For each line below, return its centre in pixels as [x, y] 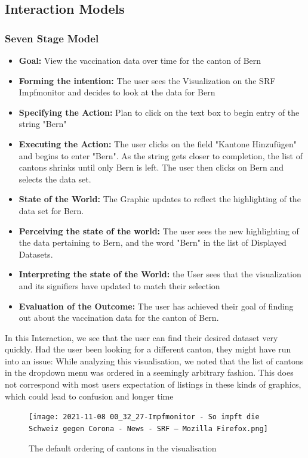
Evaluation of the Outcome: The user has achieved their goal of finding [156, 306]
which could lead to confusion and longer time [89, 396]
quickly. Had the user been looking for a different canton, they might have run [148, 349]
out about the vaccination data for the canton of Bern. [119, 318]
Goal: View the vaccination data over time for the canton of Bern [140, 60]
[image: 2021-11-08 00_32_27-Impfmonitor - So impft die [144, 417]
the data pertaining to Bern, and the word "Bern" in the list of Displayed [153, 242]
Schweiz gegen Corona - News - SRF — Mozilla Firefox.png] [148, 428]
